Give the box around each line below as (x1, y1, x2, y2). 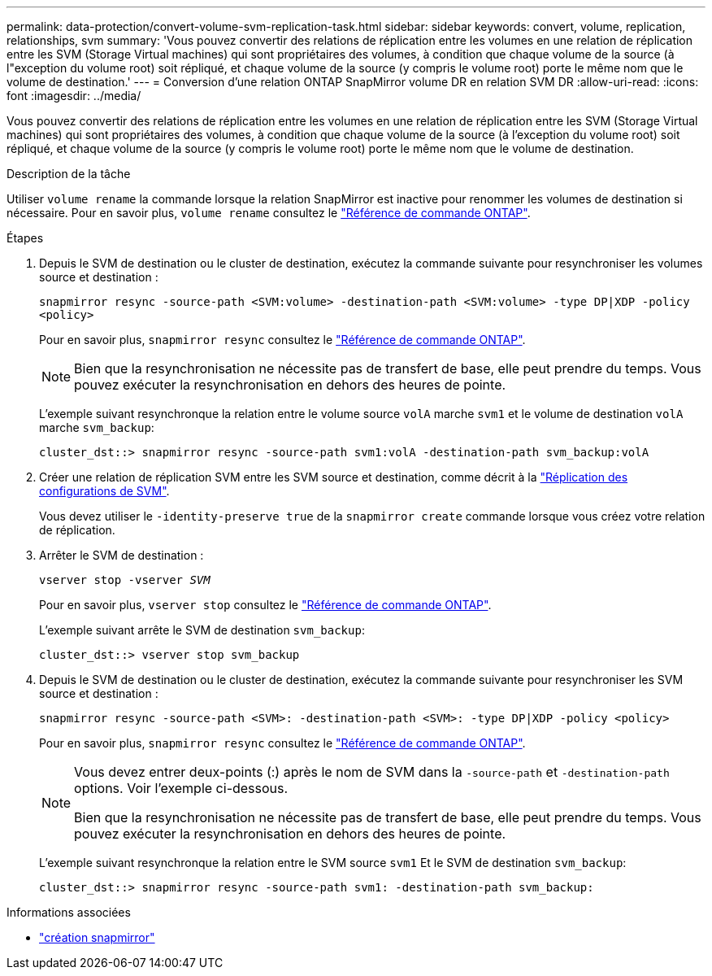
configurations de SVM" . (39, 484, 170, 498)
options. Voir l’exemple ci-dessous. (74, 780, 289, 796)
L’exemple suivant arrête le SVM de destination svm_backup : (39, 623, 365, 637)
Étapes (7, 231, 44, 245)
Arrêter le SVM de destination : (39, 548, 204, 562)
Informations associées (7, 905, 131, 919)
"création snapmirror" (39, 930, 155, 944)
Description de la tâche (7, 167, 131, 181)
